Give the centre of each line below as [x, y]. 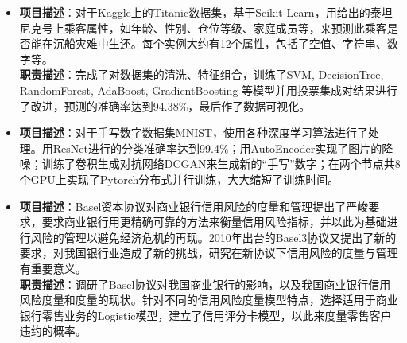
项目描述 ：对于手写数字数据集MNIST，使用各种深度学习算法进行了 [194, 133]
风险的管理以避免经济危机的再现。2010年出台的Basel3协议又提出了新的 [213, 237]
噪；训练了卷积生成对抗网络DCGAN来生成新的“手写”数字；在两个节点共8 [210, 164]
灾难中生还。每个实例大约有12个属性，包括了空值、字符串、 [231, 43]
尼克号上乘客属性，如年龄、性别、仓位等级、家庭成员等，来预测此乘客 [203, 27]
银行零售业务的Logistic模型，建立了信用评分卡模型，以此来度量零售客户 [205, 315]
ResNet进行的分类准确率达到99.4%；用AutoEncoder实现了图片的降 [223, 148]
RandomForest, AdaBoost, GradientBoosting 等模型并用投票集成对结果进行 [209, 90]
